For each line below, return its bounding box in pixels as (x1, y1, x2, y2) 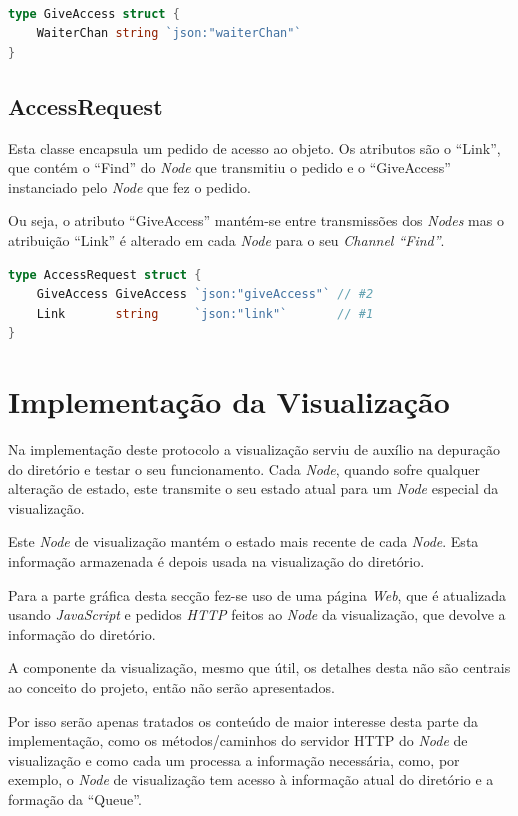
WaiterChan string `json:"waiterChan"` (36, 26, 302, 41)
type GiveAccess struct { (8, 6, 180, 21)
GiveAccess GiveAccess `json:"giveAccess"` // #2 (36, 287, 374, 302)
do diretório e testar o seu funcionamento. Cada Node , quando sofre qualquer (8, 458, 480, 479)
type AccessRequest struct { (8, 267, 202, 282)
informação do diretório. (8, 623, 156, 644)
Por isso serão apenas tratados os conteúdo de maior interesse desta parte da (8, 710, 479, 731)
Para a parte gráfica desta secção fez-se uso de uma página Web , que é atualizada (8, 584, 507, 605)
